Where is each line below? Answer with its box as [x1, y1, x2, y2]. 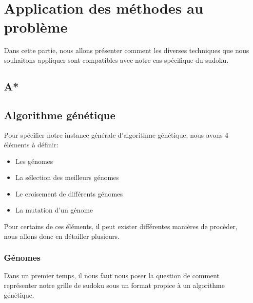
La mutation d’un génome [15, 205, 93, 215]
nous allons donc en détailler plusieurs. [4, 231, 119, 241]
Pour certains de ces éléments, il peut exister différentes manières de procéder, [4, 221, 237, 232]
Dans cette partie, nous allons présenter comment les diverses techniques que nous [4, 45, 249, 55]
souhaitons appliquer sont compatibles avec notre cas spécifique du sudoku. [4, 54, 229, 65]
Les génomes [15, 156, 53, 166]
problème [4, 17, 68, 37]
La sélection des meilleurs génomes [15, 172, 119, 182]
